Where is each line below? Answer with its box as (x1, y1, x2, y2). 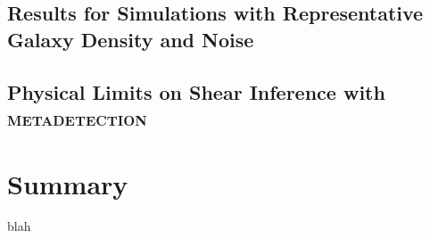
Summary (7, 165, 128, 201)
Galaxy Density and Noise (7, 25, 254, 53)
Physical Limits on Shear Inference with (7, 78, 385, 105)
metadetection (7, 103, 147, 131)
